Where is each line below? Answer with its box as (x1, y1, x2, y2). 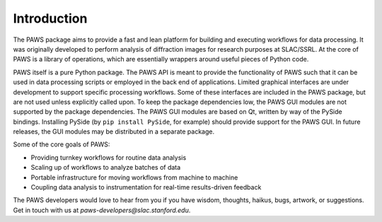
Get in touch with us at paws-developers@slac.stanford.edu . (13, 206, 191, 214)
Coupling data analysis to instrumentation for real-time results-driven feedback (30, 183, 262, 192)
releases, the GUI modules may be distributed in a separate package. (13, 127, 215, 136)
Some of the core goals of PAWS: (13, 140, 110, 148)
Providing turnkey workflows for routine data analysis (30, 153, 187, 162)
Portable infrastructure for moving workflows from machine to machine (30, 173, 238, 182)
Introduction (13, 11, 88, 26)
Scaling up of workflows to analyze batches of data (30, 163, 181, 172)
